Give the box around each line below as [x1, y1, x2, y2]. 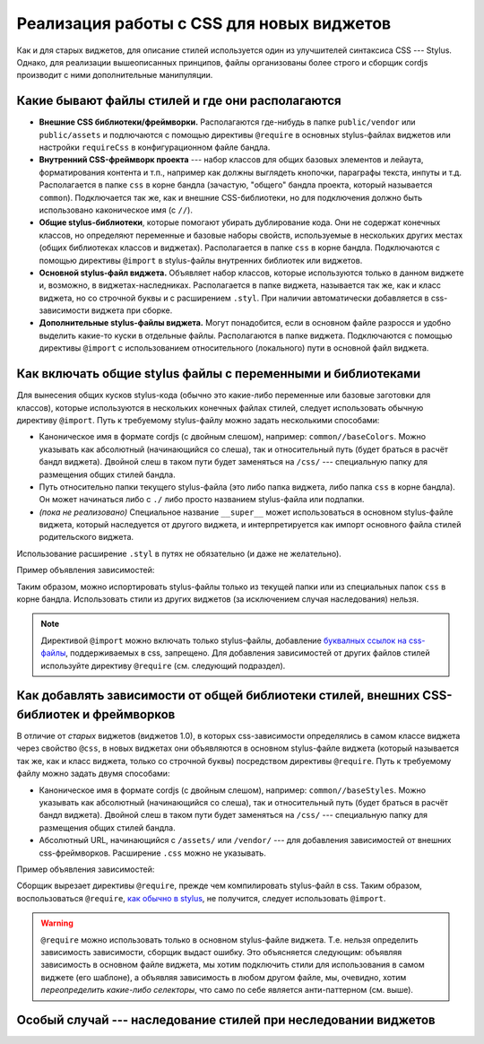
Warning [40, 918, 73, 928]
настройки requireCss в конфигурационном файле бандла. [39, 142, 271, 152]
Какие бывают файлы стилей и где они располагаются [16, 93, 341, 109]
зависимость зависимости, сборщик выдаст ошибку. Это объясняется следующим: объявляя [40, 946, 402, 957]
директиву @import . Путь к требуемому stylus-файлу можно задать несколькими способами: [16, 414, 380, 425]
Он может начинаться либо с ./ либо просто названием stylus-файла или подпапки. [39, 494, 365, 505]
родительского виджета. [39, 532, 134, 543]
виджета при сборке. [91, 305, 173, 316]
